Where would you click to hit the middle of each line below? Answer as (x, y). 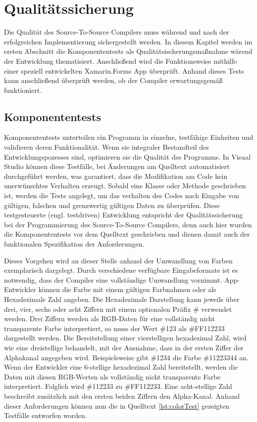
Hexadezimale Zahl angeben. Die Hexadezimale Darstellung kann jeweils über (122, 299)
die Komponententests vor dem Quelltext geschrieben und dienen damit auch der (127, 234)
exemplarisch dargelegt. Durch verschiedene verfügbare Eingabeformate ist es (121, 270)
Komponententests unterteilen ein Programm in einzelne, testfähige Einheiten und (129, 137)
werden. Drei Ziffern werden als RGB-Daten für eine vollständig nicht (109, 318)
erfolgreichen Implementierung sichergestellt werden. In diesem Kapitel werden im (128, 41)
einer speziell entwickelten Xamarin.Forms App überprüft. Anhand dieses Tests (124, 70)
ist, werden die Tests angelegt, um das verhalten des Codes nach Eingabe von (122, 195)
